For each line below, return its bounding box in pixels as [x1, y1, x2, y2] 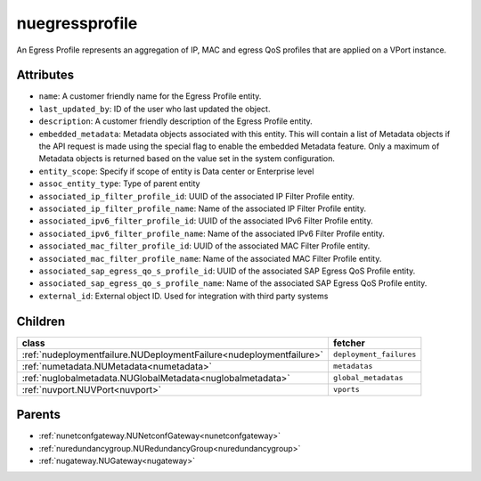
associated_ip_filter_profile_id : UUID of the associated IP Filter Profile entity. [38, 191, 355, 201]
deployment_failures [332, 350, 417, 360]
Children [16, 314, 66, 329]
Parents [16, 407, 61, 422]
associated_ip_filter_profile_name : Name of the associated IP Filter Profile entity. [38, 203, 367, 214]
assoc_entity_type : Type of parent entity [38, 178, 200, 189]
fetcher [332, 337, 365, 349]
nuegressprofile [16, 13, 138, 33]
